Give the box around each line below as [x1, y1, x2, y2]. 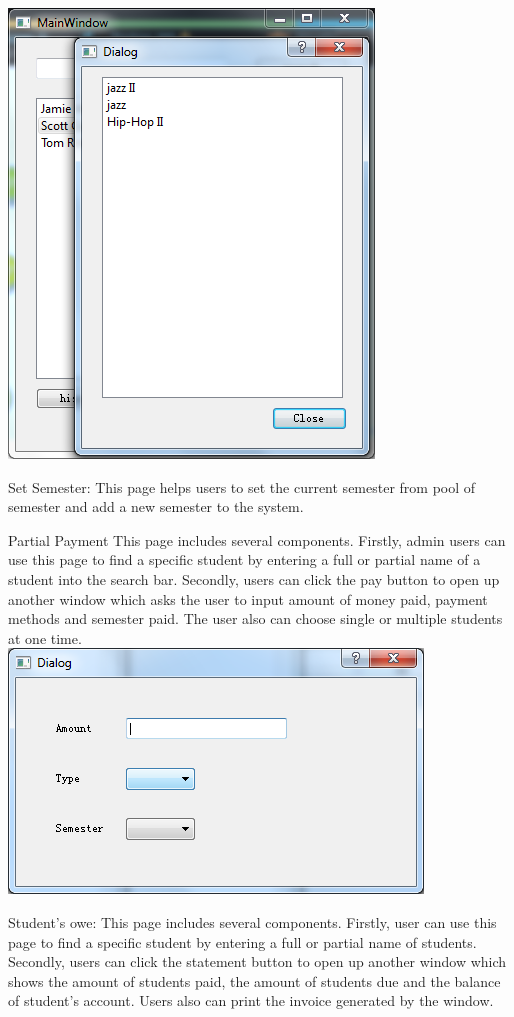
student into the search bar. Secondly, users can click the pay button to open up [8, 568, 500, 589]
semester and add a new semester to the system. [8, 496, 304, 517]
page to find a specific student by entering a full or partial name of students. [8, 931, 477, 952]
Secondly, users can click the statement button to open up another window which [8, 951, 507, 972]
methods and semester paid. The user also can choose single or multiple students [8, 608, 503, 629]
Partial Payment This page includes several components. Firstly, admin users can [8, 529, 506, 550]
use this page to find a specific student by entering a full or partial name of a [8, 549, 481, 570]
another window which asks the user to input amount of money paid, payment [8, 588, 488, 609]
